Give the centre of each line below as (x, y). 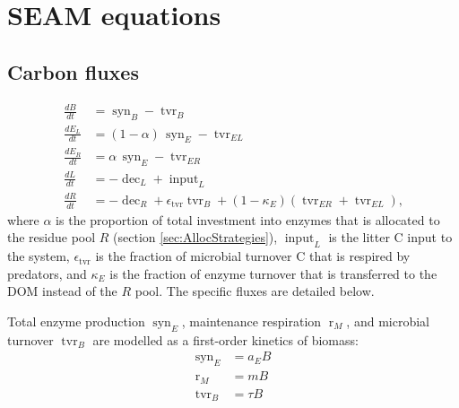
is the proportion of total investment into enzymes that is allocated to (248, 219)
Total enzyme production (76, 321)
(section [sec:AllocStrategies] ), (195, 237)
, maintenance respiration (251, 321)
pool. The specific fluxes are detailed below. (255, 291)
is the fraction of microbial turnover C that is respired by (253, 256)
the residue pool (52, 237)
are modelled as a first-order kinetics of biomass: (225, 339)
